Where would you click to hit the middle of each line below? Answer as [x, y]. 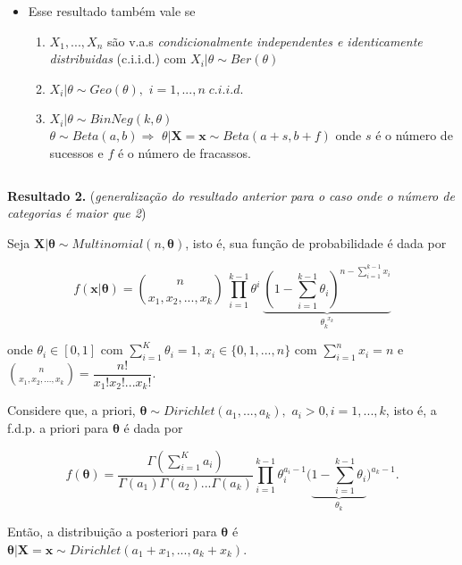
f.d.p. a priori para [58, 428]
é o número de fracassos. [184, 152]
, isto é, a [411, 410]
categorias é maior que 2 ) [77, 213]
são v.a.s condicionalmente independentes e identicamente [265, 41]
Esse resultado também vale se [112, 11]
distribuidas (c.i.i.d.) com [118, 58]
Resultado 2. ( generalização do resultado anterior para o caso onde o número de [231, 195]
